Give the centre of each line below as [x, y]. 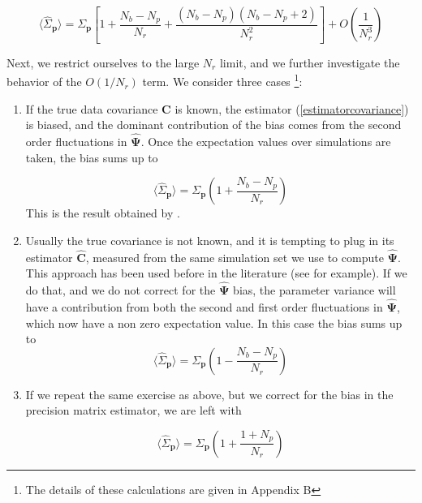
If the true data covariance [92, 108]
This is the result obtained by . [103, 213]
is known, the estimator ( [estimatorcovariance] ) [292, 108]
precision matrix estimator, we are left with [133, 410]
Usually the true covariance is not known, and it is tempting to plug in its [210, 240]
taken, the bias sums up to [92, 157]
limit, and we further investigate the [310, 62]
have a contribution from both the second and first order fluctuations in [204, 306]
